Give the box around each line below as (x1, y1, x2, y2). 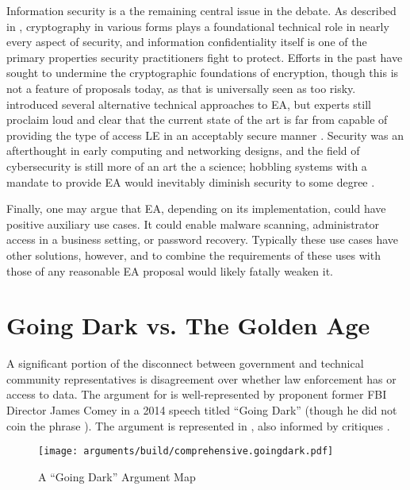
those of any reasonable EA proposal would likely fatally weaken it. (6, 262, 333, 279)
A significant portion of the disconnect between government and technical (6, 355, 364, 372)
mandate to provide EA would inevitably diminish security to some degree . (6, 173, 375, 190)
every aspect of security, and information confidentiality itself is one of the (6, 33, 367, 50)
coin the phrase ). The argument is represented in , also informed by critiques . (6, 417, 390, 434)
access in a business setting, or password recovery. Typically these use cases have (6, 231, 399, 248)
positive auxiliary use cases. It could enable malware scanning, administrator (6, 215, 380, 232)
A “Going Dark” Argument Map (38, 468, 196, 484)
